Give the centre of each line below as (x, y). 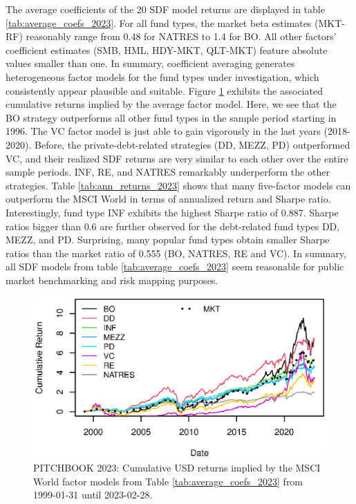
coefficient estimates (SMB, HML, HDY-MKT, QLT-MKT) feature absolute (167, 49)
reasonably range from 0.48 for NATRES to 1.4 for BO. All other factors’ (181, 36)
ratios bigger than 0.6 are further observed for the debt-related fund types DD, (173, 226)
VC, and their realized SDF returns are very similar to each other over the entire (177, 158)
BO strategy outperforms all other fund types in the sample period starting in (171, 117)
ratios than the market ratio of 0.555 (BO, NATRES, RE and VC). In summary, (176, 253)
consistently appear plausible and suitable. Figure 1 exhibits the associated (164, 90)
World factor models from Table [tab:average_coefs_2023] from (168, 481)
